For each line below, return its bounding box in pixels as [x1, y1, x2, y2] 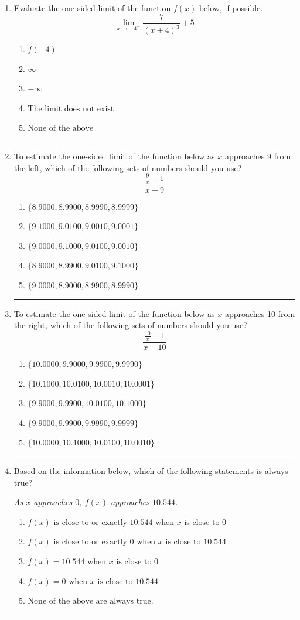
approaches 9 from [224, 149, 291, 162]
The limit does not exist [28, 104, 114, 113]
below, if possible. [199, 2, 263, 13]
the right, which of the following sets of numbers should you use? [13, 319, 247, 331]
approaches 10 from [224, 307, 295, 319]
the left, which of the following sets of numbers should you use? [13, 161, 242, 173]
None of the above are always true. [28, 597, 154, 606]
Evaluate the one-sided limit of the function [13, 2, 171, 13]
